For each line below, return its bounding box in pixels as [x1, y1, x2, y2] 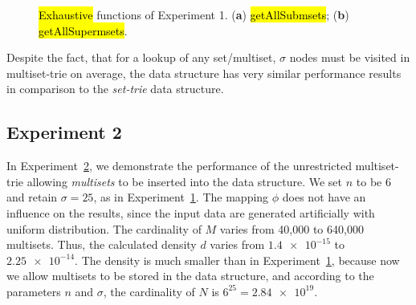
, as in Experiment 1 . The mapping [93, 189, 269, 205]
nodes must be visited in [289, 49, 410, 66]
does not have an [282, 189, 366, 205]
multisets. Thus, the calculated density [6, 236, 197, 253]
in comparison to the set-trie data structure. [6, 80, 224, 97]
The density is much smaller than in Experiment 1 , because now [81, 251, 400, 268]
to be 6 [356, 173, 391, 189]
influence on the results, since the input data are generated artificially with [6, 204, 375, 221]
